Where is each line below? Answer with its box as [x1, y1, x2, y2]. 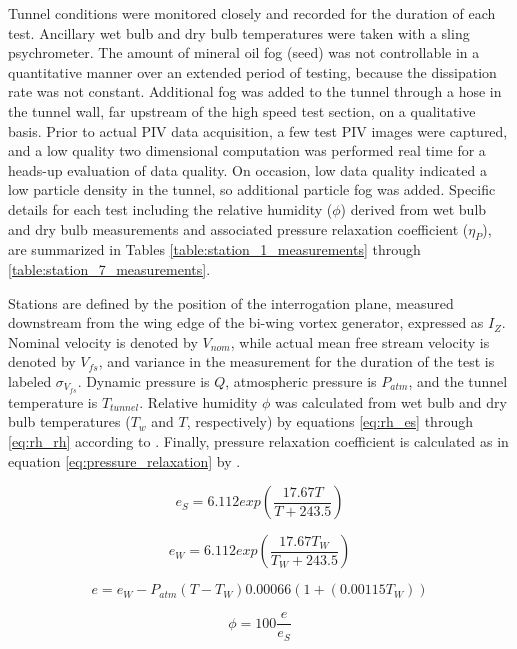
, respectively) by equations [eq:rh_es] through [186, 411, 473, 432]
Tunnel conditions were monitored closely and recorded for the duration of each [8, 3, 496, 23]
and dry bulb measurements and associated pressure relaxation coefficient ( [8, 218, 469, 239]
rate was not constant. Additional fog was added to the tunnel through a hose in [8, 81, 502, 102]
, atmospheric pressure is [225, 370, 377, 391]
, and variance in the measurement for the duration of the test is [98, 351, 495, 372]
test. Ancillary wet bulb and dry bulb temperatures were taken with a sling [8, 22, 470, 43]
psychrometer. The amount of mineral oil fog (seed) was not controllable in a [8, 42, 480, 63]
